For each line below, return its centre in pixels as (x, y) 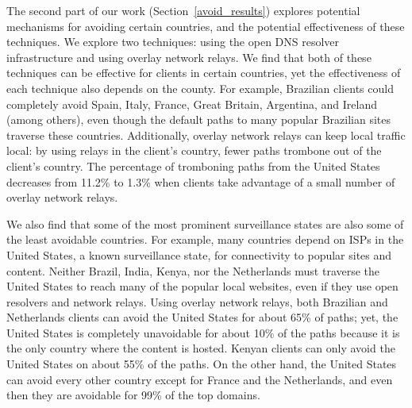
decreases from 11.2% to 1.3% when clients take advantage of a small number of (201, 181)
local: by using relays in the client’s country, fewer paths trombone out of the (194, 150)
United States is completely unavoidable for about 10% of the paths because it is (203, 332)
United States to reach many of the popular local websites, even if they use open (202, 286)
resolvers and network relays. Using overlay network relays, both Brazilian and (197, 301)
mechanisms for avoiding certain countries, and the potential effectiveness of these (206, 26)
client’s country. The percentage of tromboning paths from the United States (193, 166)
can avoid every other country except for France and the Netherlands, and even (200, 379)
